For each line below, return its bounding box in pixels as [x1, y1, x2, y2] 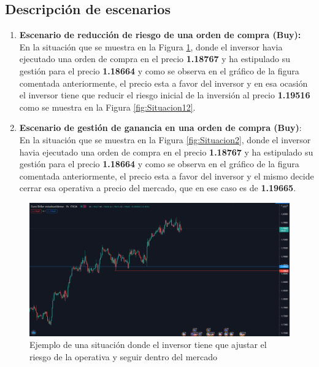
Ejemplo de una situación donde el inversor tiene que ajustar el [29, 338, 267, 351]
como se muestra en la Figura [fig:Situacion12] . [19, 100, 196, 113]
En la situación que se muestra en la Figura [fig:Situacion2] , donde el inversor [19, 133, 311, 146]
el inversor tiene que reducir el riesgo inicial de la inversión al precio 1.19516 [19, 89, 310, 101]
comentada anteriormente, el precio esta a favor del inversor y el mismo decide [19, 169, 314, 182]
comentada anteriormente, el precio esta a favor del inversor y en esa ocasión [19, 76, 308, 89]
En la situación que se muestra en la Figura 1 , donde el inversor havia [19, 40, 283, 53]
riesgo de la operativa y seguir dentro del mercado [29, 350, 217, 363]
